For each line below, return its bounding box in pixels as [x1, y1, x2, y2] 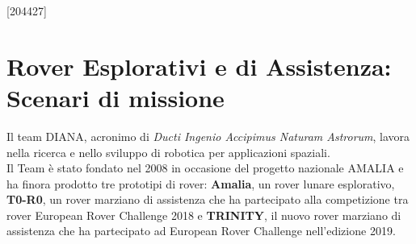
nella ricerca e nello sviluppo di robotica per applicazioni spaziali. [6, 143, 330, 160]
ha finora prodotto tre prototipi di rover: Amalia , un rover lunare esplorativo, [6, 175, 395, 192]
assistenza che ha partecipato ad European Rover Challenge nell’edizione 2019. [6, 222, 396, 239]
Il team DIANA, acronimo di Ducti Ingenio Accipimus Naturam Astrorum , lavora [6, 127, 410, 144]
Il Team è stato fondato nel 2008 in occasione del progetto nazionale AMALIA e [6, 159, 404, 176]
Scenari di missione [6, 81, 225, 114]
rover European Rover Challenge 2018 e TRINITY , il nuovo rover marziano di [6, 206, 401, 223]
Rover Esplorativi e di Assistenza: [6, 49, 392, 82]
